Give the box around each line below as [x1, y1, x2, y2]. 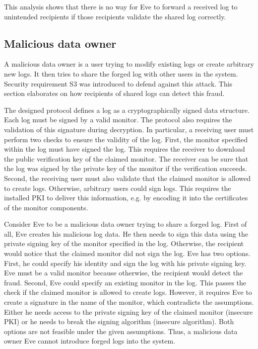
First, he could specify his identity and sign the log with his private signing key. [4, 258, 247, 268]
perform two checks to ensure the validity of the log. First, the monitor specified [4, 134, 248, 144]
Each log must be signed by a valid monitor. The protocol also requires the [4, 114, 232, 125]
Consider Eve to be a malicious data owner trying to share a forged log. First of [4, 219, 247, 229]
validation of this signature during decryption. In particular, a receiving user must [4, 124, 254, 134]
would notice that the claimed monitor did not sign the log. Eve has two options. [4, 248, 251, 259]
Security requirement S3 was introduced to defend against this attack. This [4, 78, 233, 88]
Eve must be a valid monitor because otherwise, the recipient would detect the [4, 267, 243, 278]
